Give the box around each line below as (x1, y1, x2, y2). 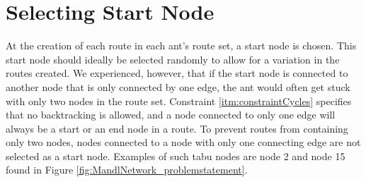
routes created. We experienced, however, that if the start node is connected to (6, 66, 348, 80)
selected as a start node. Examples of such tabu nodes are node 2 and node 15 (6, 148, 345, 163)
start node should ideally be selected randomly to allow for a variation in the (6, 51, 340, 66)
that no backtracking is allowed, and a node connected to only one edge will (6, 107, 336, 122)
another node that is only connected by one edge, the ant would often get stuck (6, 79, 350, 94)
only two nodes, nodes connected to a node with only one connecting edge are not (6, 135, 361, 150)
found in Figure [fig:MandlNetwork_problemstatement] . (6, 162, 248, 177)
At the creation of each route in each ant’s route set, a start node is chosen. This (6, 38, 357, 53)
